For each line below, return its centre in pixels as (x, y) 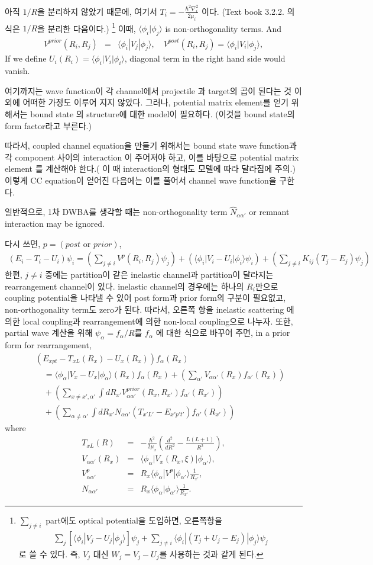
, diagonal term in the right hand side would (205, 58)
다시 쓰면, (23, 243)
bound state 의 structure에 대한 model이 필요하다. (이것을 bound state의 (163, 114)
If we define (26, 58)
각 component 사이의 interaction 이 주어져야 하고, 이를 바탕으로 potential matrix (152, 157)
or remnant (269, 212)
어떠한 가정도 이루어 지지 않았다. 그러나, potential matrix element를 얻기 (156, 102)
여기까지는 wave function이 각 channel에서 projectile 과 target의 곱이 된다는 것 (148, 90)
